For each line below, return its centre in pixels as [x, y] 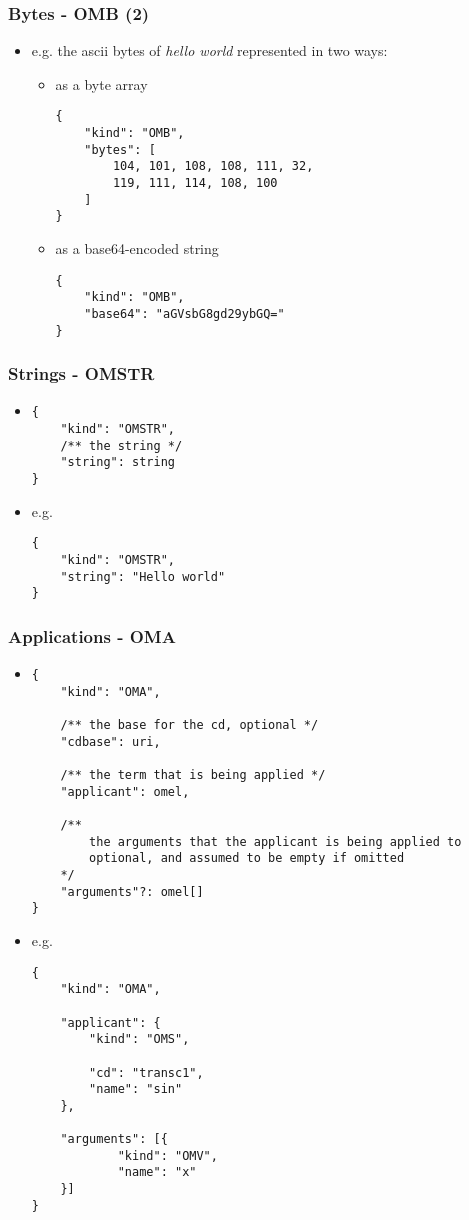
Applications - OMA [92, 635]
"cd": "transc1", [146, 1072]
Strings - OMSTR [81, 373]
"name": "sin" [136, 1089]
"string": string [117, 462]
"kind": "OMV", [167, 1155]
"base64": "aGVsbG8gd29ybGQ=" [184, 313]
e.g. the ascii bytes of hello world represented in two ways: [209, 50]
